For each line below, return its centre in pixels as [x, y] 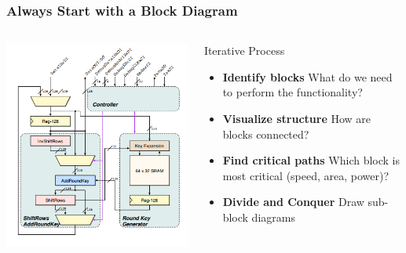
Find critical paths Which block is [311, 160]
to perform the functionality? [293, 92]
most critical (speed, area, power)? [306, 175]
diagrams [273, 217]
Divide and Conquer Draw [293, 202]
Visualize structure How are [297, 118]
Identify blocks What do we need [307, 76]
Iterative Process [244, 51]
